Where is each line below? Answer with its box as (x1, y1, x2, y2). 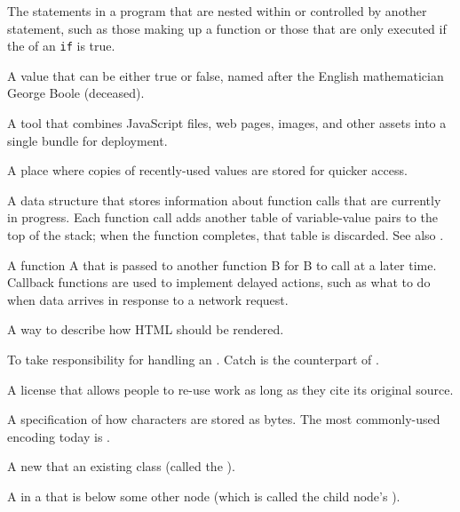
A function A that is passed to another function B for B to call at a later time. (7, 255, 437, 274)
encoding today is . (7, 427, 110, 445)
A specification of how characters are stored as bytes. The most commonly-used (7, 410, 440, 428)
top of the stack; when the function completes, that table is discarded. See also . (7, 226, 444, 244)
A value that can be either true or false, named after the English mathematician (7, 66, 444, 84)
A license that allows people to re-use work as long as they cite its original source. (7, 380, 454, 398)
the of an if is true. (7, 36, 115, 55)
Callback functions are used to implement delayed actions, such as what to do (7, 273, 431, 292)
